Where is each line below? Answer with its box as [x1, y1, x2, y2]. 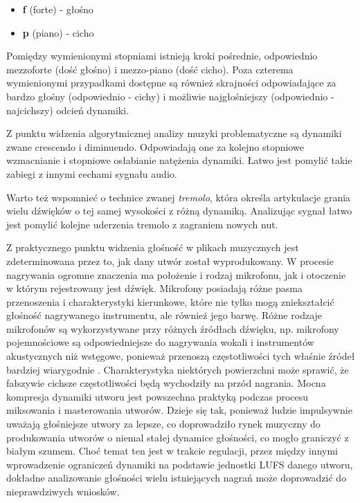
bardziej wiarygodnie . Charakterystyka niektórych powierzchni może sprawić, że [6, 362, 349, 376]
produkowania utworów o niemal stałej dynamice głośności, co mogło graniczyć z [6, 430, 349, 444]
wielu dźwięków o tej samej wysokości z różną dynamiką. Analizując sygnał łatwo [6, 203, 352, 218]
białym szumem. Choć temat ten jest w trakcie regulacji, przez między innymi [6, 443, 338, 458]
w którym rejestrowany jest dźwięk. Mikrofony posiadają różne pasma [6, 281, 303, 295]
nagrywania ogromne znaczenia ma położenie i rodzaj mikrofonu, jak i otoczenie [6, 267, 346, 282]
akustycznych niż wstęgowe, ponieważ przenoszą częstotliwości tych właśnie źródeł [6, 349, 355, 363]
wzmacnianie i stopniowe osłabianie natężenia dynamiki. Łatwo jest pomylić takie [6, 153, 352, 167]
